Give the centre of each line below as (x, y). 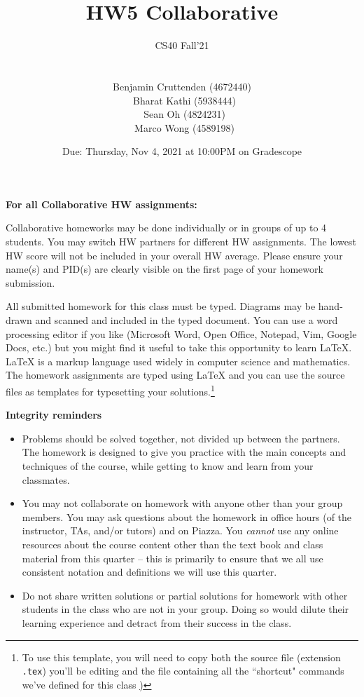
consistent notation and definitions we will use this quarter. (149, 572)
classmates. (46, 479)
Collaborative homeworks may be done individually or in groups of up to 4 (166, 228)
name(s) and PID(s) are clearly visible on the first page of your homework (164, 269)
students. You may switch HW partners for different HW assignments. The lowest (181, 242)
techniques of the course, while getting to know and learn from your (168, 466)
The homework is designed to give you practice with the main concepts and (184, 452)
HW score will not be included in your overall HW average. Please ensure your (174, 255)
